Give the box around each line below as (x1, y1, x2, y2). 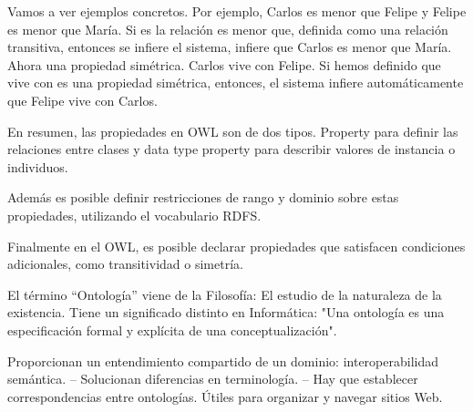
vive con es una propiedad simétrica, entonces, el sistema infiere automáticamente (7, 73, 464, 92)
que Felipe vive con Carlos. (7, 90, 158, 109)
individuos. (7, 157, 68, 176)
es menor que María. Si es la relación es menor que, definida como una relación (7, 19, 448, 38)
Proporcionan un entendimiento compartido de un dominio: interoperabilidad (7, 351, 438, 370)
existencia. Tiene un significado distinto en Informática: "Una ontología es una (7, 303, 445, 322)
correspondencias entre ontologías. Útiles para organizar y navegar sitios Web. (7, 386, 443, 406)
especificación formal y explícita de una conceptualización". (7, 320, 337, 339)
